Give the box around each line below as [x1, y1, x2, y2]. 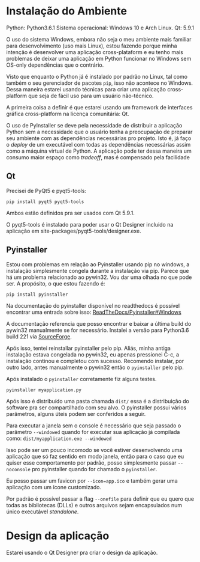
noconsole [6, 466, 31, 472]
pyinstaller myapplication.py [6, 386, 82, 393]
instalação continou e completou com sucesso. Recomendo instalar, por [6, 357, 184, 364]
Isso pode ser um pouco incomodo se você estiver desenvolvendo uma [6, 446, 183, 453]
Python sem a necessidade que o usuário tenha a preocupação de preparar [6, 128, 193, 135]
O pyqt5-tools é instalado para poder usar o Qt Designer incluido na [6, 221, 174, 228]
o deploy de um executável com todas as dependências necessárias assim [6, 141, 191, 148]
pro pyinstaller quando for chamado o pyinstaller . [32, 465, 157, 472]
